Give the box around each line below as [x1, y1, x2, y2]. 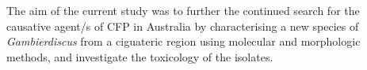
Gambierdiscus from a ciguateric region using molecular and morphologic [6, 33, 361, 50]
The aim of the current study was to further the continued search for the [6, 2, 360, 18]
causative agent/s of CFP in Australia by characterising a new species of [6, 17, 359, 34]
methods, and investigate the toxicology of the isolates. [6, 48, 273, 64]
